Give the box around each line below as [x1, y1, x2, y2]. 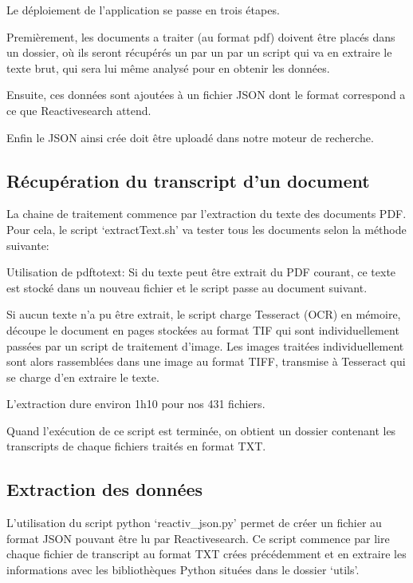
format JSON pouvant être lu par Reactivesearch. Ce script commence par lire [6, 529, 390, 546]
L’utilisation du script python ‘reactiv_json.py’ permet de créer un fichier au [6, 514, 382, 531]
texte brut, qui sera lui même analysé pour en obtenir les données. [6, 59, 330, 76]
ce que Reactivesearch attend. [6, 101, 151, 118]
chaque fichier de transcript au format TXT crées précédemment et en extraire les [6, 545, 407, 562]
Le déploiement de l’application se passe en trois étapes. [6, 2, 280, 18]
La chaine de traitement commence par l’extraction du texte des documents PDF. [6, 205, 407, 222]
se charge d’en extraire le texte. [6, 368, 159, 385]
